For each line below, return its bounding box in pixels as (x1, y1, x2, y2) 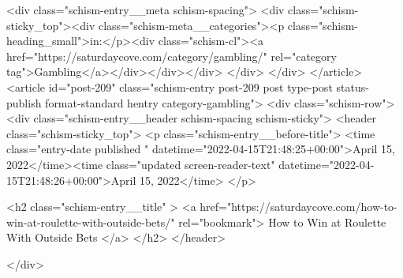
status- (336, 78, 369, 95)
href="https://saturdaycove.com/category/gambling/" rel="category (6, 47, 337, 64)
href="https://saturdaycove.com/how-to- (200, 198, 397, 215)
